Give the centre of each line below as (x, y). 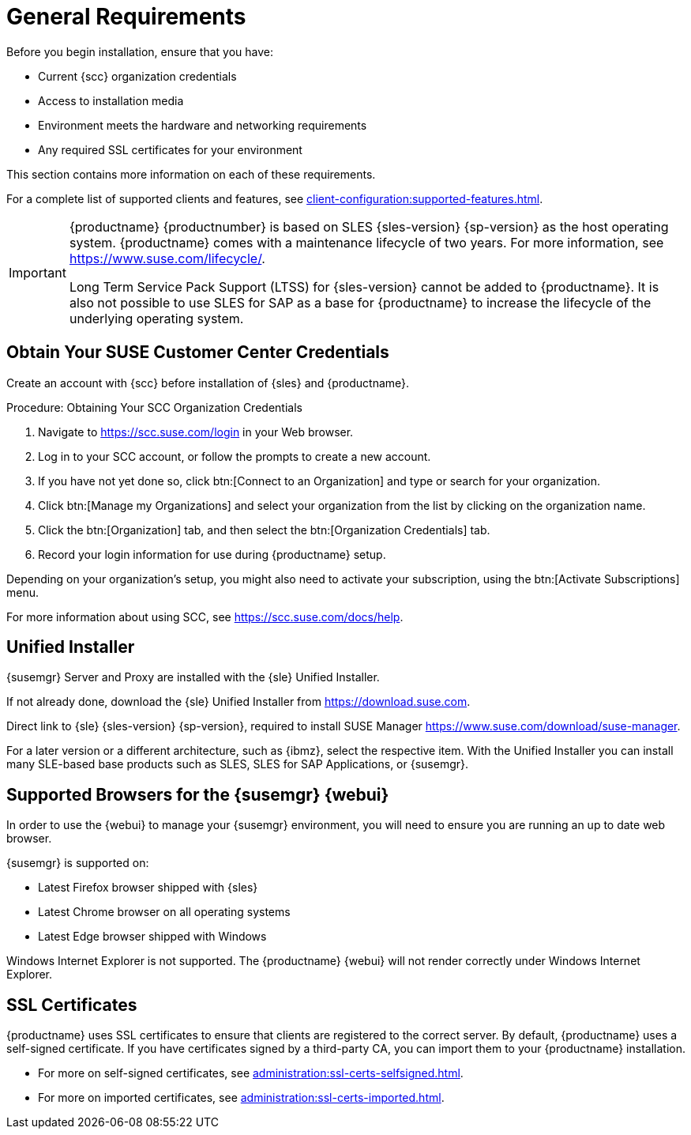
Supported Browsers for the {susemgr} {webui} (198, 794)
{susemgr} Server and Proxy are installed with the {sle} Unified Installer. (193, 677)
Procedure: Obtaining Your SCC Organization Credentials (154, 407)
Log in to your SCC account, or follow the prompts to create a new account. (235, 456)
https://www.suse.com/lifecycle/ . (167, 258)
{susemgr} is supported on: (78, 863)
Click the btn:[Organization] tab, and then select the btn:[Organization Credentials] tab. (264, 530)
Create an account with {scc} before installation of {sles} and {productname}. (208, 383)
